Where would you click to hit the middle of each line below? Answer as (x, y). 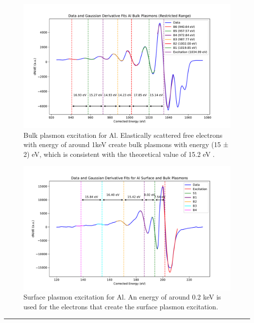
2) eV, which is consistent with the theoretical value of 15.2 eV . (119, 154)
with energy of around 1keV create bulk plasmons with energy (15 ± (126, 144)
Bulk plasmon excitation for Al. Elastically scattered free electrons (123, 135)
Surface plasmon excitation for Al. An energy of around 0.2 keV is (122, 297)
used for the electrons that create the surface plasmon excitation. (121, 307)
